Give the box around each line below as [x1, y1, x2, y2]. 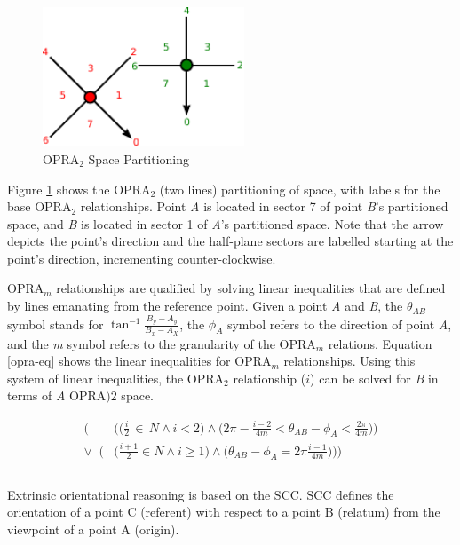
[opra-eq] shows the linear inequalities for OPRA [7, 351, 272, 370]
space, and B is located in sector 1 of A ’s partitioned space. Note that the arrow [7, 214, 444, 233]
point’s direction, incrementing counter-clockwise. [7, 249, 276, 267]
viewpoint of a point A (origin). [7, 519, 179, 538]
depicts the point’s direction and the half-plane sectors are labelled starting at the [7, 232, 454, 250]
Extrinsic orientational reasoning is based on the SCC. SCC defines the [7, 485, 394, 503]
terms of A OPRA [7, 386, 107, 405]
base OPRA [7, 197, 72, 216]
